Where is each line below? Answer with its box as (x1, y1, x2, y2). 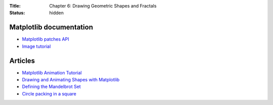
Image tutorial (22, 43, 51, 49)
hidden (49, 10, 64, 16)
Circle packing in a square (22, 90, 77, 96)
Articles (9, 56, 35, 65)
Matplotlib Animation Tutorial (22, 69, 82, 75)
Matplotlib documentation (9, 23, 94, 32)
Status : (9, 10, 25, 16)
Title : (9, 3, 21, 9)
